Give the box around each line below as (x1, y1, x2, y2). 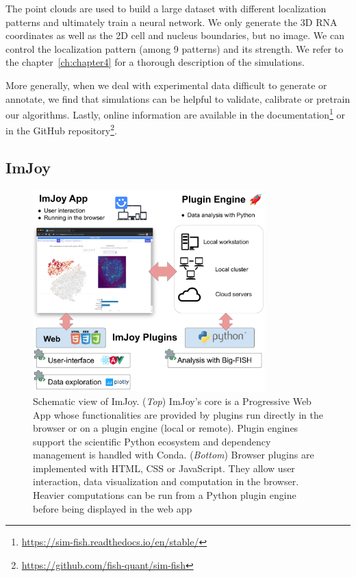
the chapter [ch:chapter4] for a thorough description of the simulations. (5, 55, 305, 69)
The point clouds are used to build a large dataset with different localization (5, 1, 327, 15)
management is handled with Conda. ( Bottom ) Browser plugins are (33, 447, 314, 462)
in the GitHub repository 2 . (5, 121, 117, 138)
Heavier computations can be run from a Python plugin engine (33, 488, 296, 502)
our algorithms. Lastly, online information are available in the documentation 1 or (5, 106, 346, 121)
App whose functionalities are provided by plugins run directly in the (33, 407, 323, 421)
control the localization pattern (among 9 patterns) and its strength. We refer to (5, 41, 344, 56)
